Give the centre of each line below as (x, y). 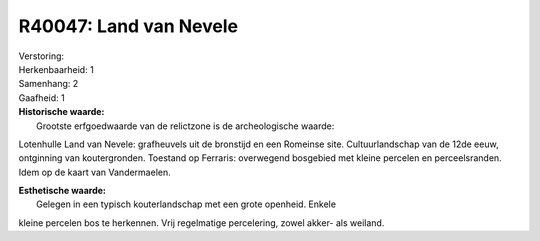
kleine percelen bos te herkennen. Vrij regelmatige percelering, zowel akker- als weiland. (201, 222)
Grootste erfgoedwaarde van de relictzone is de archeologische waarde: (185, 126)
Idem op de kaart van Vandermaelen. (95, 172)
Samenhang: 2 (48, 84)
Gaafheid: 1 (41, 97)
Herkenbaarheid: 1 (56, 69)
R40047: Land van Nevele (128, 26)
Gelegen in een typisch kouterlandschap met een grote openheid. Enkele (186, 204)
